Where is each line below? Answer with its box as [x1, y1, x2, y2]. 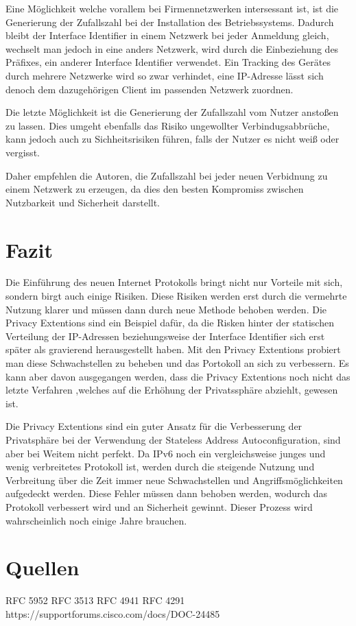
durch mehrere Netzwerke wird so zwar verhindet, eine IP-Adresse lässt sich [5, 68, 324, 82]
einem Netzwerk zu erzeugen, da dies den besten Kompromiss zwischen [5, 182, 304, 196]
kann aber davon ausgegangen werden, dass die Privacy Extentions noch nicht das [5, 369, 351, 383]
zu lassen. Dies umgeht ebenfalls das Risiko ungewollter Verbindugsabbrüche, [5, 118, 330, 132]
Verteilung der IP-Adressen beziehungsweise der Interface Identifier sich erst [5, 328, 325, 343]
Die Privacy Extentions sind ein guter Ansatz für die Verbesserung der [5, 419, 302, 433]
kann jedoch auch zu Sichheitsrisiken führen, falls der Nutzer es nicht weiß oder [5, 132, 340, 146]
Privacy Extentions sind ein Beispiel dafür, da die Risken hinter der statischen [5, 315, 334, 330]
